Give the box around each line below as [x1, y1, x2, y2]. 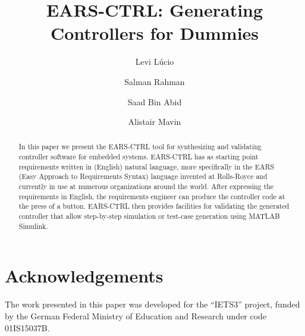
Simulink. [18, 221, 48, 231]
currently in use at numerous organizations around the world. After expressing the [18, 181, 274, 191]
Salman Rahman [124, 75, 185, 87]
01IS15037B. [5, 321, 50, 334]
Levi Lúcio [135, 55, 174, 68]
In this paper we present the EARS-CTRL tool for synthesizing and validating [18, 142, 262, 152]
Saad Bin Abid [127, 95, 182, 108]
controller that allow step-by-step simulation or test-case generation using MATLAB [18, 211, 280, 221]
